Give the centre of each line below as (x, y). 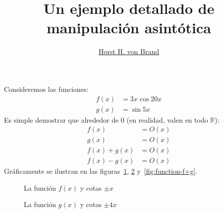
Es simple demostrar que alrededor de (61, 119)
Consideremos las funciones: (46, 89)
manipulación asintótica (129, 28)
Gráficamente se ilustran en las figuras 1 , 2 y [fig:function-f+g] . (101, 171)
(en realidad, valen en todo (167, 119)
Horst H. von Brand (129, 51)
